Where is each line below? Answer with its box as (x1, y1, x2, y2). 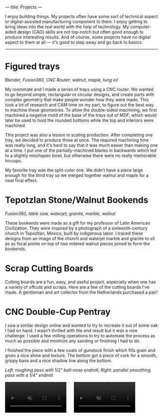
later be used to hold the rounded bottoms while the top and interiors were (5, 117, 154, 123)
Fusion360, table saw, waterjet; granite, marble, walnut (5, 210, 115, 216)
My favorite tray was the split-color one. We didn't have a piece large (5, 167, 143, 173)
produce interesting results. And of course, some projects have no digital (5, 34, 151, 40)
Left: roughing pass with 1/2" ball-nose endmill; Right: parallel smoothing (5, 367, 151, 373)
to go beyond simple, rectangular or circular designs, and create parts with (5, 91, 154, 97)
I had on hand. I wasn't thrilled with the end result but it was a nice (5, 328, 138, 333)
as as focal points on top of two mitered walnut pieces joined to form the (5, 241, 150, 246)
